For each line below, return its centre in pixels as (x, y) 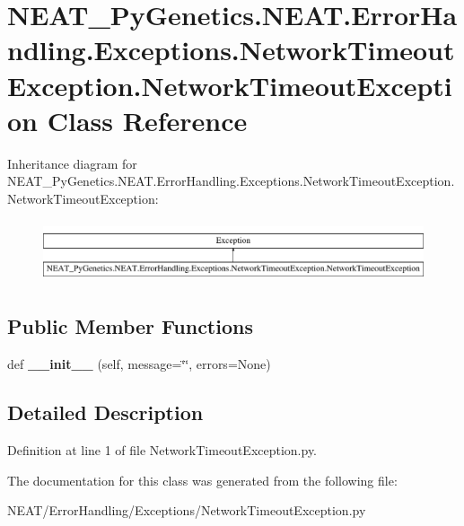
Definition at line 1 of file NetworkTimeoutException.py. (162, 449)
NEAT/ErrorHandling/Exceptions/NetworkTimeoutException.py (187, 510)
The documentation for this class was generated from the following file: (202, 480)
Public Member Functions (130, 326)
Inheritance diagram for (72, 163)
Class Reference (147, 120)
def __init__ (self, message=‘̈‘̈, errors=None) (139, 364)
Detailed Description (105, 412)
